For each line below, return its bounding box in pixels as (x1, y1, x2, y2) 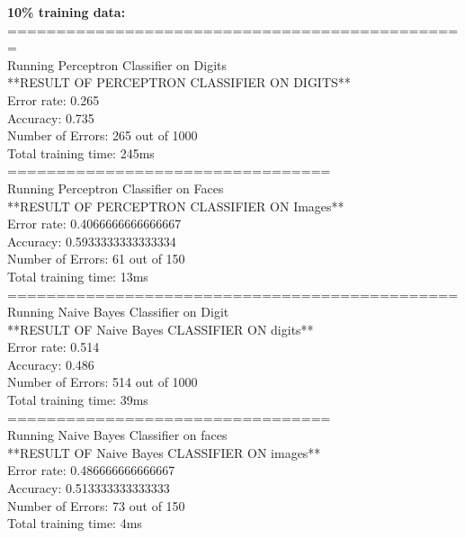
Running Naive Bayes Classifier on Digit (7, 302, 229, 321)
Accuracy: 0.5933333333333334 (7, 231, 176, 250)
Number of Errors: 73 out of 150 (7, 496, 185, 515)
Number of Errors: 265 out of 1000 (7, 126, 198, 145)
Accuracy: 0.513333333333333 (7, 479, 170, 498)
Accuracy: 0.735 (7, 108, 94, 127)
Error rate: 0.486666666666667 (7, 461, 175, 480)
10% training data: (7, 3, 126, 21)
